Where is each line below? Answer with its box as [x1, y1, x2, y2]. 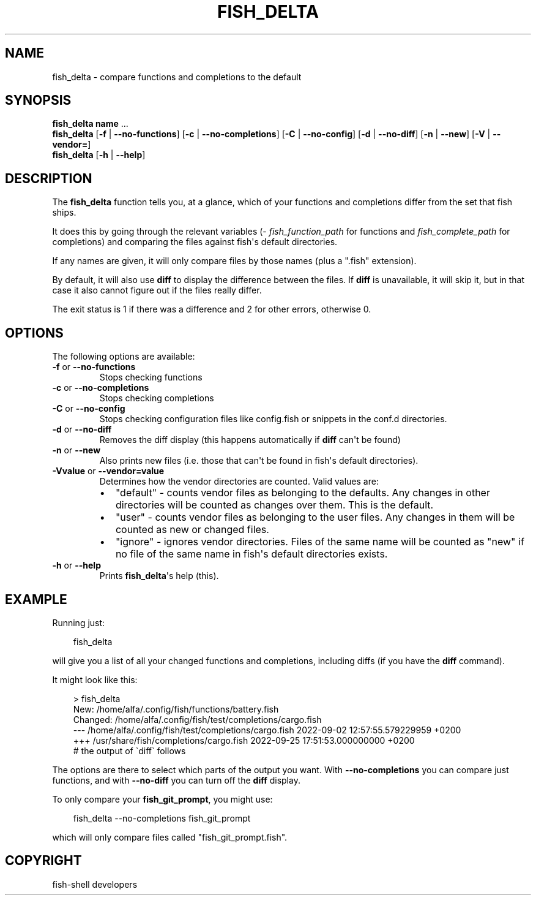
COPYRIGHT [5, 853, 82, 869]
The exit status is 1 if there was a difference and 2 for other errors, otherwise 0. [52, 304, 371, 315]
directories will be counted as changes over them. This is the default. [115, 499, 434, 512]
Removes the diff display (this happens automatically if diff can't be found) [99, 434, 401, 445]
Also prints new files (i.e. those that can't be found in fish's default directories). [99, 455, 419, 466]
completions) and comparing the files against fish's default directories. [52, 236, 338, 248]
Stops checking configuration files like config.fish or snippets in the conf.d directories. [99, 414, 447, 425]
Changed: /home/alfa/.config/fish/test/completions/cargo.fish [73, 714, 322, 725]
